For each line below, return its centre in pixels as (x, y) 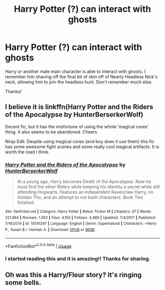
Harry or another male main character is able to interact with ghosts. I (75, 71)
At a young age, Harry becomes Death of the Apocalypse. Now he (84, 181)
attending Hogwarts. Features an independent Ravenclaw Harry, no (85, 192)
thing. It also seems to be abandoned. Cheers (51, 132)
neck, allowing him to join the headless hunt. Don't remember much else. (79, 82)
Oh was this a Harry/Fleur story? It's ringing (73, 275)
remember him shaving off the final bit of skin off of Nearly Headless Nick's (82, 76)
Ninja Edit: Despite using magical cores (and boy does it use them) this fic (80, 141)
